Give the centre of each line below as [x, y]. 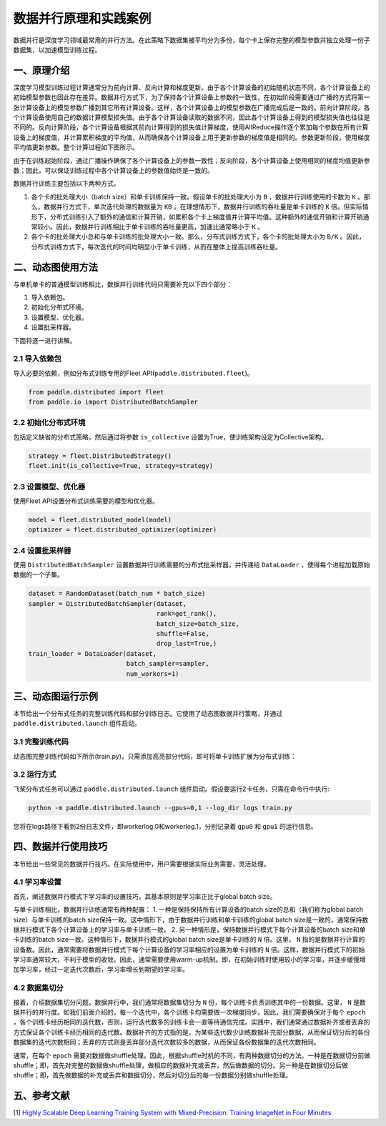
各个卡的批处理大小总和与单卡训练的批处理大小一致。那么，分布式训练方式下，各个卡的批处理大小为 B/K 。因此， [198, 236]
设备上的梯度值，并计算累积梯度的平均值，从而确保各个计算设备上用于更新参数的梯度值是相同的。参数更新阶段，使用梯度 [192, 137]
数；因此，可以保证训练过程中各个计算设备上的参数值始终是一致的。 [113, 170]
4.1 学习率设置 [38, 882]
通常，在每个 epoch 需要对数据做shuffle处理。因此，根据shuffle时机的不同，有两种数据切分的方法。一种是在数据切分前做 [192, 1055]
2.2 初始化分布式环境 [49, 423]
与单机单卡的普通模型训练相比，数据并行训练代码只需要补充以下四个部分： [123, 284]
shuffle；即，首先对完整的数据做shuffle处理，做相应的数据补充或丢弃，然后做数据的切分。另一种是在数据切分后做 [180, 1065]
